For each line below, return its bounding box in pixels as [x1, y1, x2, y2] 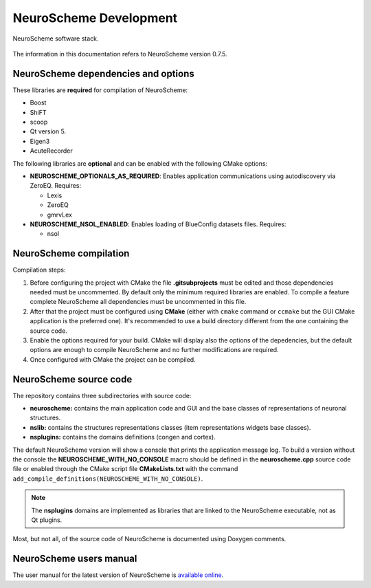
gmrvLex [47, 210, 72, 219]
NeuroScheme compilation [12, 248, 130, 259]
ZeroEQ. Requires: [30, 182, 82, 190]
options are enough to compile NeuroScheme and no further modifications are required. [30, 346, 279, 354]
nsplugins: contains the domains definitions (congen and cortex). [30, 433, 216, 442]
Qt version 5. [30, 127, 67, 135]
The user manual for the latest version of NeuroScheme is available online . [12, 571, 224, 579]
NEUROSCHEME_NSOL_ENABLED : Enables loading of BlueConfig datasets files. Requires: [30, 220, 286, 228]
